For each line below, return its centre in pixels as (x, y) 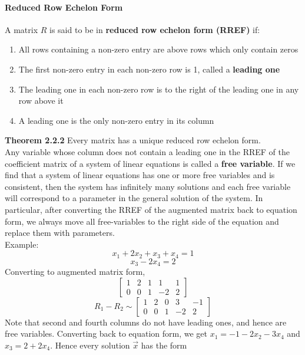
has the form (164, 345)
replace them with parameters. (60, 233)
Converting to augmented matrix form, (75, 272)
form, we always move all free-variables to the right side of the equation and (142, 221)
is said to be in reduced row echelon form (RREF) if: (155, 29)
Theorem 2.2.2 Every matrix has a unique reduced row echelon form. (133, 140)
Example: (22, 244)
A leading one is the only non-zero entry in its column (116, 120)
